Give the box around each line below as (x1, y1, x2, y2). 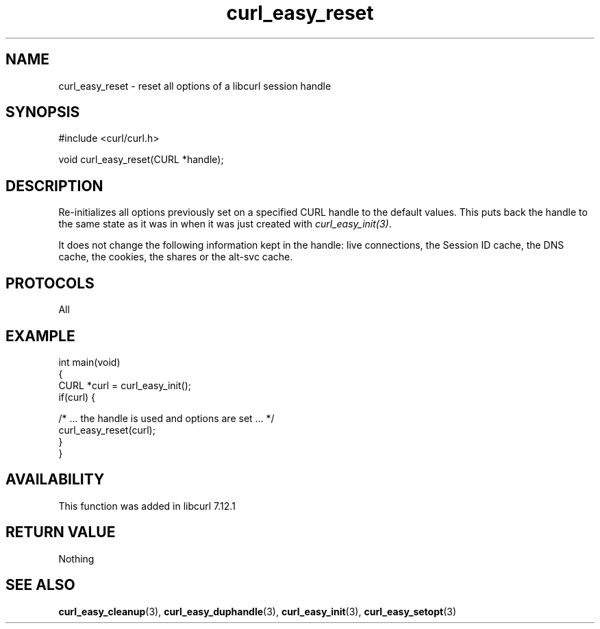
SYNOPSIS (5, 103, 80, 121)
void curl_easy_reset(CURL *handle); (58, 153, 224, 166)
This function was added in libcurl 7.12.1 (58, 500, 236, 512)
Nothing (58, 552, 95, 565)
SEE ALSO (5, 576, 75, 594)
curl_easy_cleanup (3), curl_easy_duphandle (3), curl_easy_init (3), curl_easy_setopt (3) (58, 605, 457, 617)
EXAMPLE (5, 327, 75, 345)
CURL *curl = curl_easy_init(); (58, 379, 191, 391)
